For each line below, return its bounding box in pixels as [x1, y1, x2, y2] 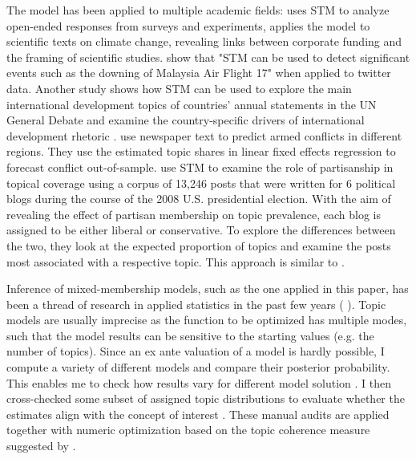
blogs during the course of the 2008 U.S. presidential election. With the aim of [6, 190, 391, 207]
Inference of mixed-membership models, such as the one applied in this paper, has [6, 280, 409, 297]
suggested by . [6, 437, 76, 454]
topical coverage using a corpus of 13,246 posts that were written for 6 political [6, 174, 396, 191]
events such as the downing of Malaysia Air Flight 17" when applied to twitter [6, 64, 391, 81]
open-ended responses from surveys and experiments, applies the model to [6, 17, 370, 34]
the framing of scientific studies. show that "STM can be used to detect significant [6, 48, 410, 65]
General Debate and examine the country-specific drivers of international [6, 112, 365, 128]
